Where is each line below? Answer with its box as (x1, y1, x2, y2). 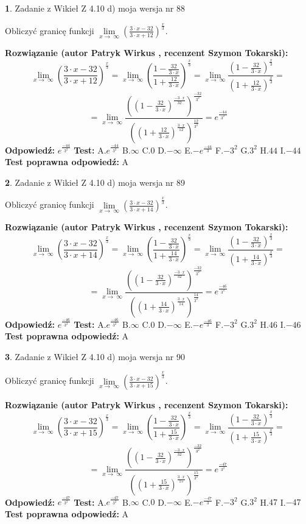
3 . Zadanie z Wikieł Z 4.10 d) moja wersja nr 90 (5, 350, 186, 363)
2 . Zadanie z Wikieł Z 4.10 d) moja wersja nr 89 (5, 175, 186, 188)
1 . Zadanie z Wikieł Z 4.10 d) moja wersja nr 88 (5, 2, 186, 14)
